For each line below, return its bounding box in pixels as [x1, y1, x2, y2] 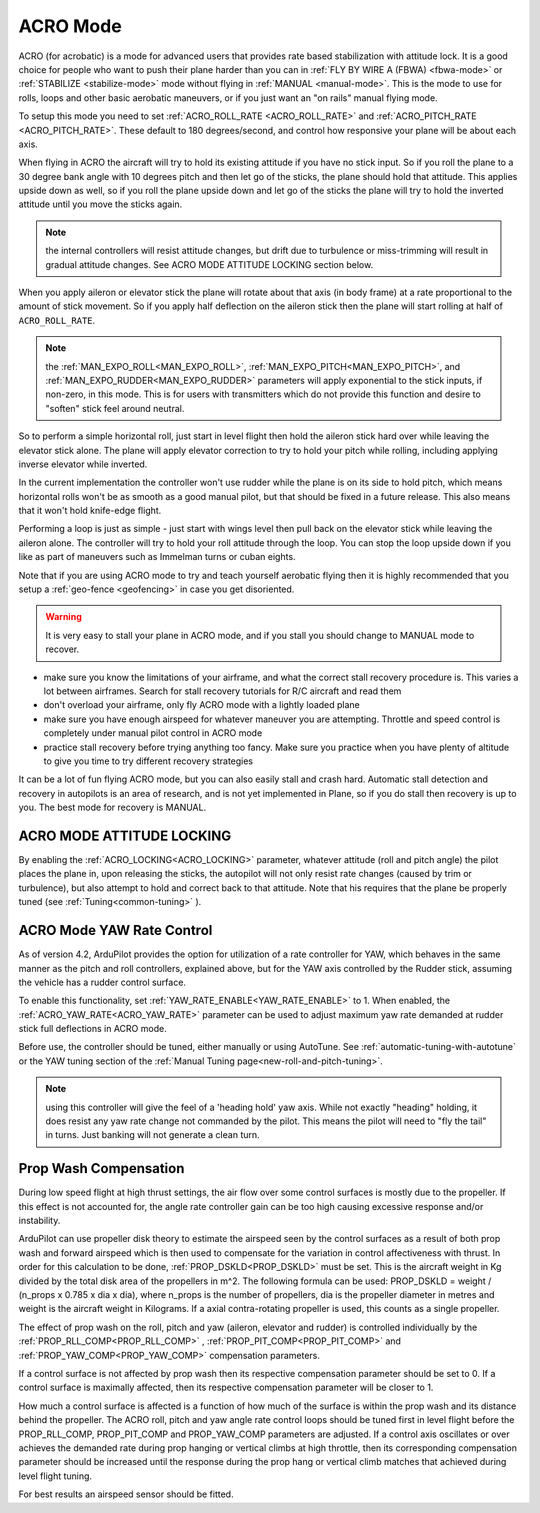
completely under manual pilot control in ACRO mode [43, 727, 263, 739]
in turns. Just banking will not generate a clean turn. [45, 1129, 260, 1141]
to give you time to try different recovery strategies [43, 755, 254, 767]
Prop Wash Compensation [18, 1160, 185, 1177]
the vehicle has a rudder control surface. [18, 976, 187, 988]
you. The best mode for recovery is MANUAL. [18, 801, 207, 814]
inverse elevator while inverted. [18, 458, 148, 470]
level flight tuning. [18, 1470, 93, 1482]
